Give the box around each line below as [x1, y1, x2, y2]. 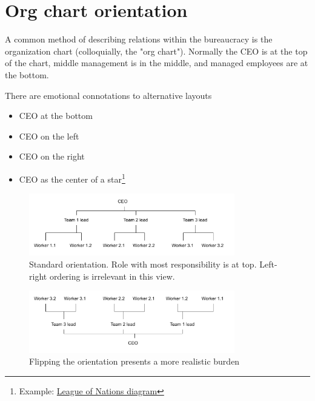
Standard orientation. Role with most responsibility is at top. [29, 258, 257, 271]
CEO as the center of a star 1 [19, 170, 125, 185]
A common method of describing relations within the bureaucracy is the [5, 33, 273, 45]
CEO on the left [19, 129, 79, 142]
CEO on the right [19, 150, 85, 163]
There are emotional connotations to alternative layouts [5, 89, 212, 101]
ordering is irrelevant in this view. [49, 269, 175, 282]
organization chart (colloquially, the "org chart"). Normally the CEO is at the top [5, 44, 308, 57]
